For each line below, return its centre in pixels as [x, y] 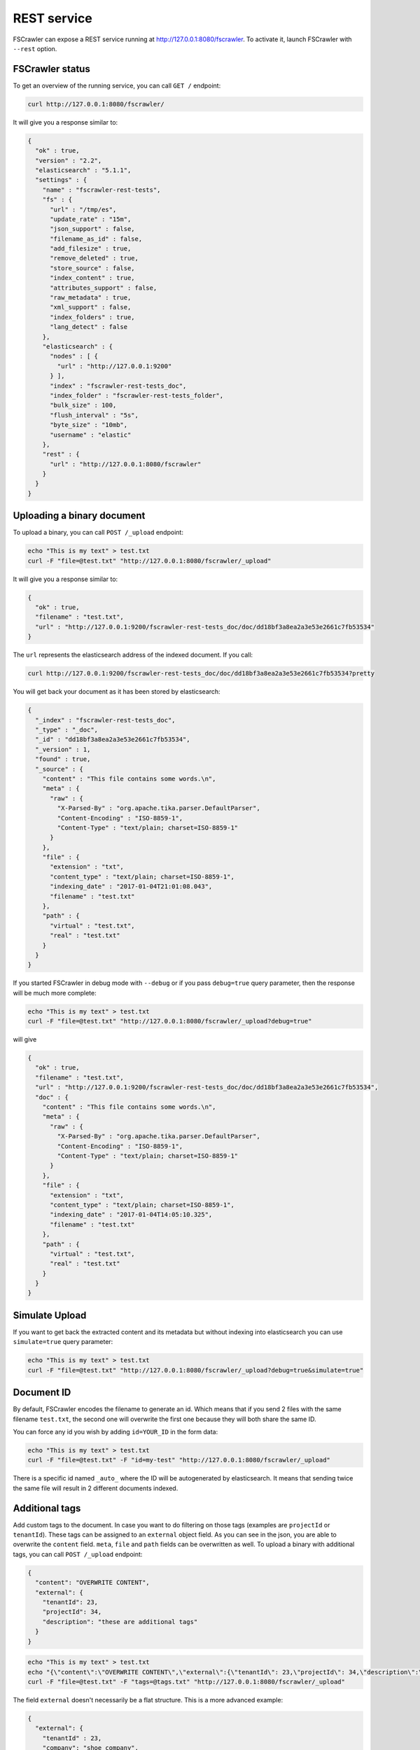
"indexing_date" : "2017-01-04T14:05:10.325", [131, 1215]
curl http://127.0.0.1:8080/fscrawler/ [96, 104]
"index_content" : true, [93, 278]
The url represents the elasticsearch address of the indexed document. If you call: [133, 655]
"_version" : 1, [63, 749]
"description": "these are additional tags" [120, 1622]
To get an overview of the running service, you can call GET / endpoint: [117, 85]
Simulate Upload [50, 1315]
